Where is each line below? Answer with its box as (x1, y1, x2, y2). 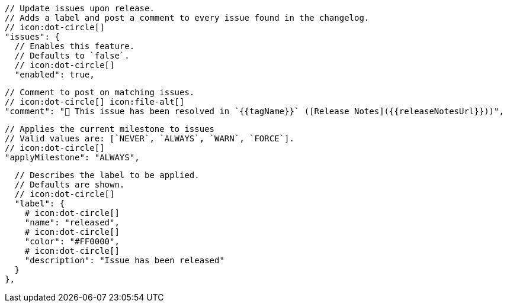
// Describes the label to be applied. (14, 170, 200, 180)
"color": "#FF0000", (24, 237, 120, 246)
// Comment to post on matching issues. (5, 88, 195, 97)
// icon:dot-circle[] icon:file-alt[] (5, 97, 185, 106)
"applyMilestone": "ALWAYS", (5, 153, 140, 162)
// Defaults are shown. (14, 180, 125, 189)
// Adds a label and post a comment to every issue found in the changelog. (5, 13, 370, 22)
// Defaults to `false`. (14, 51, 130, 60)
